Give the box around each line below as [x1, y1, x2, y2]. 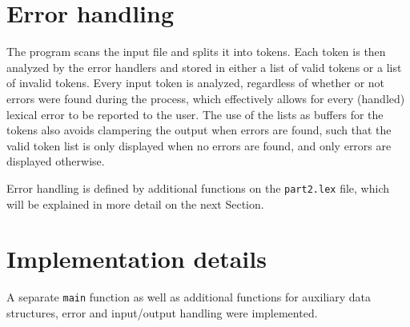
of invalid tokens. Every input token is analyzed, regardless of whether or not [6, 74, 385, 91]
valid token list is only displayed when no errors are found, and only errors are [6, 137, 392, 154]
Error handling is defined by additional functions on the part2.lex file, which [6, 179, 389, 196]
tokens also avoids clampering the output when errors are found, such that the [6, 122, 392, 138]
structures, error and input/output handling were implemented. [6, 304, 318, 321]
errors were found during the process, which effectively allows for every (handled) [6, 90, 405, 106]
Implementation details [6, 242, 267, 275]
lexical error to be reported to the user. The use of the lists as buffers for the [6, 106, 384, 122]
